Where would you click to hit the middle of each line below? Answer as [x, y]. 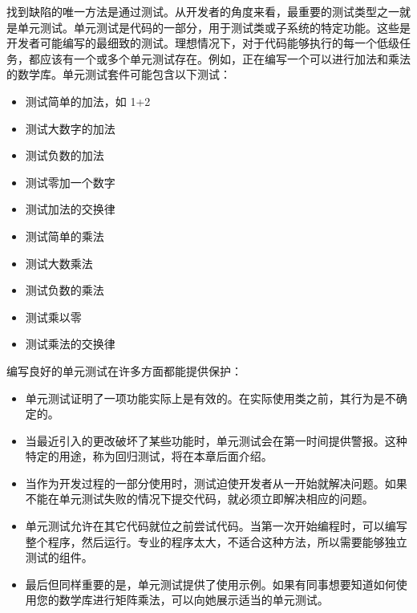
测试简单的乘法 [65, 235]
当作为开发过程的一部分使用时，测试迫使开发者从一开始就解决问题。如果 [216, 483]
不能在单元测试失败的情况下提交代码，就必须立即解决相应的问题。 [199, 499]
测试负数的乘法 [65, 290]
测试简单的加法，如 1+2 [88, 101]
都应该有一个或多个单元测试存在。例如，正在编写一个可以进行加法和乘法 [219, 58]
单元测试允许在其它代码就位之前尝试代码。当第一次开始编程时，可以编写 [216, 526]
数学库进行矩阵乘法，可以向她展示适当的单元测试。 [194, 600]
